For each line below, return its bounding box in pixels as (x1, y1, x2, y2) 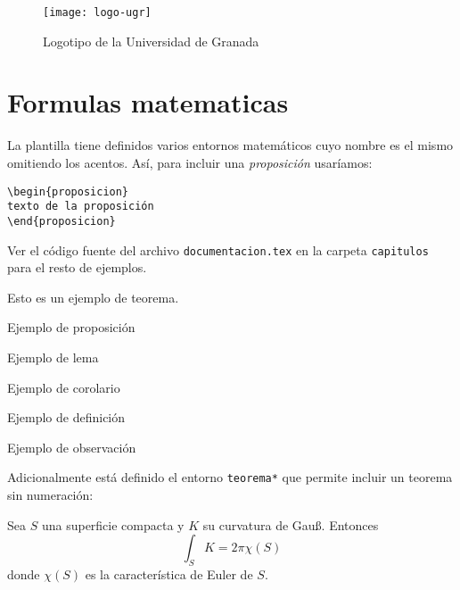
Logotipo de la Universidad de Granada (43, 31, 259, 50)
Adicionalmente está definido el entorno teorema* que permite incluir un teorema (7, 468, 453, 486)
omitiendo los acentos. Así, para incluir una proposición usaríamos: (7, 153, 373, 171)
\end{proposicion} (7, 214, 116, 228)
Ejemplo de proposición (7, 318, 136, 337)
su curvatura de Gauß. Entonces (202, 515, 379, 534)
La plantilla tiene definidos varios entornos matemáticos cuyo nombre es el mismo (7, 136, 454, 154)
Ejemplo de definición (7, 408, 126, 427)
